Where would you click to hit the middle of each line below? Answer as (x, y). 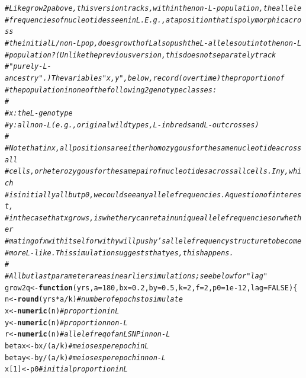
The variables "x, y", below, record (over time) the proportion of (168, 78)
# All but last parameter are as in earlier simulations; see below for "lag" (136, 276)
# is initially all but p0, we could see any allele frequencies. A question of (138, 195)
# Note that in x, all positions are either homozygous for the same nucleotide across (153, 148)
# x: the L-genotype (39, 113)
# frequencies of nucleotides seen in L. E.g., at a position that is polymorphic (145, 20)
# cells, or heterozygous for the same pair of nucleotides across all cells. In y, (147, 172)
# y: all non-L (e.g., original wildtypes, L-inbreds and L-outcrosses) (132, 125)
